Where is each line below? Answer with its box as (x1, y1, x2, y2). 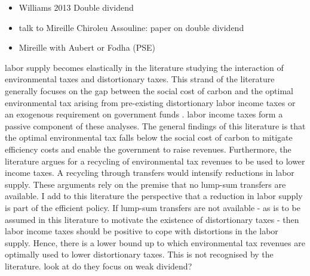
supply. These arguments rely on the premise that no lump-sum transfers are (5, 178, 286, 190)
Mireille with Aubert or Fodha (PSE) (19, 41, 156, 54)
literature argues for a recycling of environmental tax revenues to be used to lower (5, 154, 305, 167)
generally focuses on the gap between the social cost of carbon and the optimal (5, 84, 293, 97)
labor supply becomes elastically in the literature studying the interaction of (5, 61, 284, 73)
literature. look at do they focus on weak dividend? (5, 259, 192, 272)
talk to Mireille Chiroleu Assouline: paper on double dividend (19, 21, 244, 33)
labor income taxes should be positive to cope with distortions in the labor (5, 225, 278, 237)
